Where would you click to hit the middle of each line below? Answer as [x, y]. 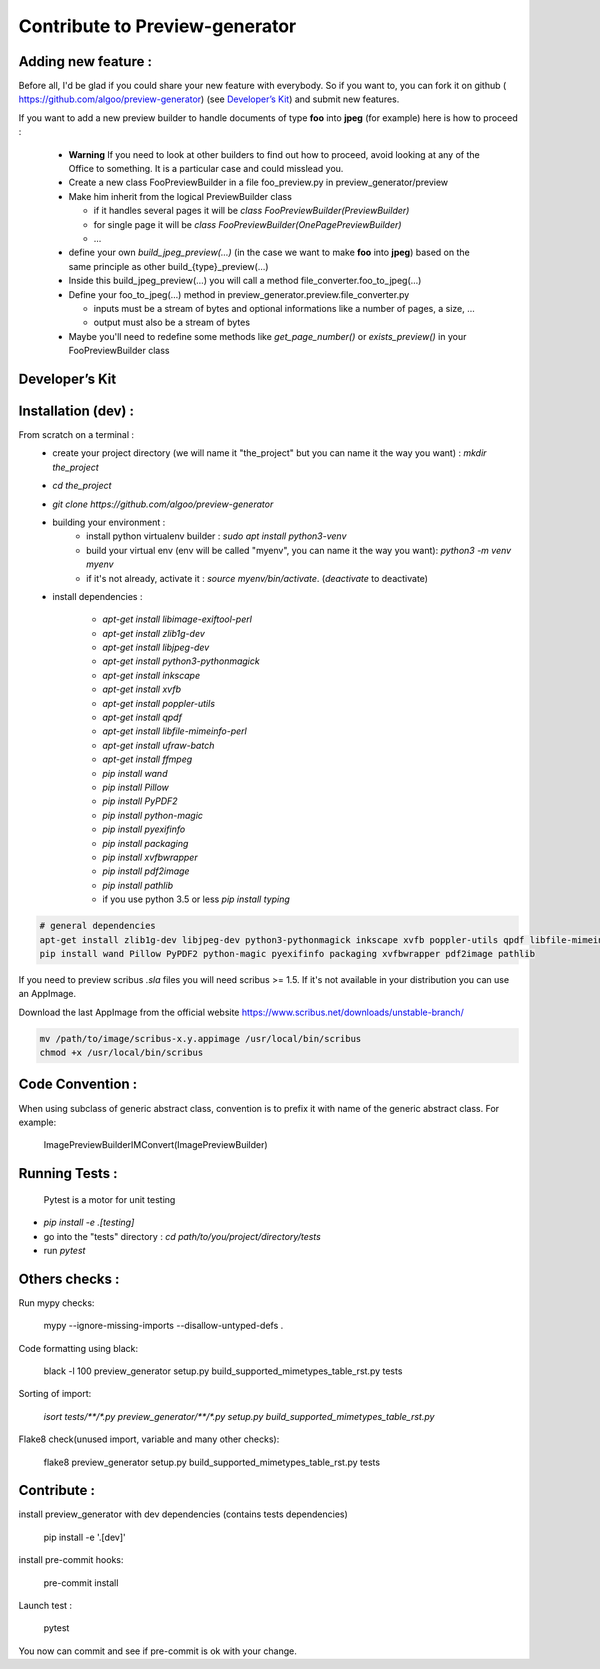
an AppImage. [47, 994]
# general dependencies [98, 926]
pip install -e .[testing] [89, 1222]
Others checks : [69, 1278]
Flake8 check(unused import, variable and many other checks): [149, 1439]
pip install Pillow [136, 787]
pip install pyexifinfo [144, 829]
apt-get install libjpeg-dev [156, 647]
